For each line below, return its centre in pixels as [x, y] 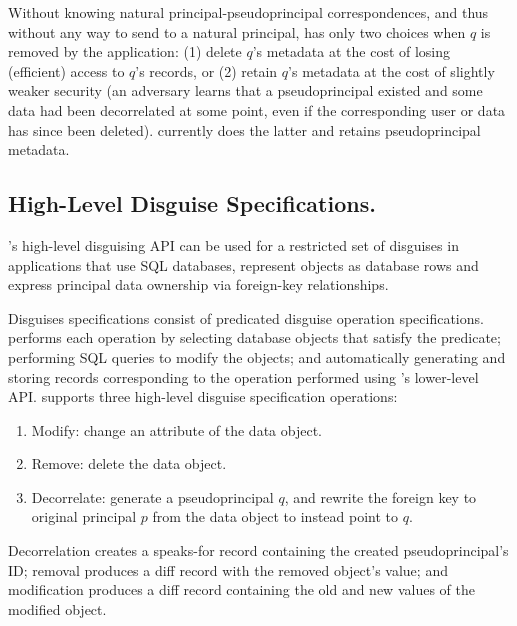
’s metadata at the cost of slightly [391, 70]
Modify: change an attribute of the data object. [176, 429]
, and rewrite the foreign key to [380, 496]
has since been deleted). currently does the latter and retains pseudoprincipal [244, 129]
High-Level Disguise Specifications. [192, 203]
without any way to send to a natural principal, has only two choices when [237, 31]
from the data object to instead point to [275, 516]
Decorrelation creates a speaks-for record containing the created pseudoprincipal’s [258, 550]
